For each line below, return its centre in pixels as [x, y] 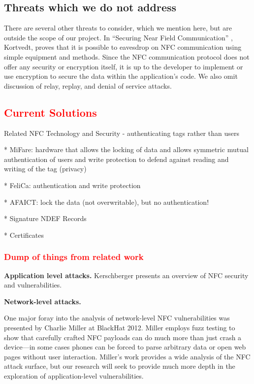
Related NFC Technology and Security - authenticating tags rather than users [122, 133]
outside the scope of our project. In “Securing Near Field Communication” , [118, 37]
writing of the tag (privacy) [45, 169]
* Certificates [24, 235]
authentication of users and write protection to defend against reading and [116, 159]
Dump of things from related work [74, 257]
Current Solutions [50, 112]
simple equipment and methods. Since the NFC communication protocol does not [127, 56]
